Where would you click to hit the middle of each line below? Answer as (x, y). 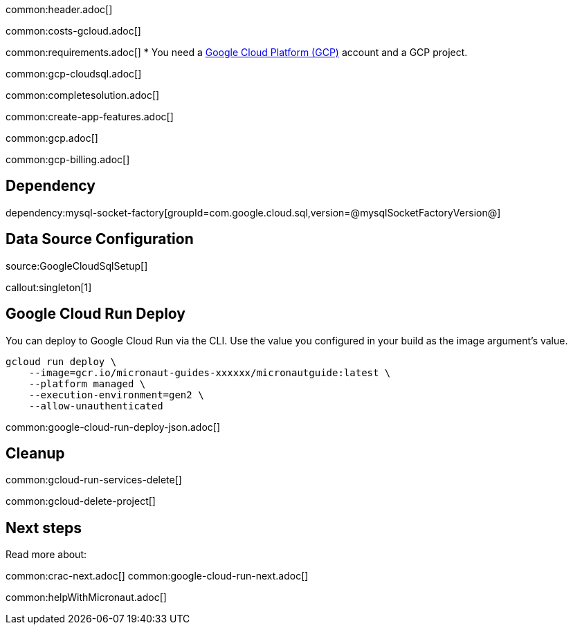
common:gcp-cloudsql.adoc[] (74, 74)
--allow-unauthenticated (96, 406)
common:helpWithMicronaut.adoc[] (86, 597)
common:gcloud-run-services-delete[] (94, 480)
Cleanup (35, 453)
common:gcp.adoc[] (52, 138)
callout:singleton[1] (49, 287)
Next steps (44, 528)
